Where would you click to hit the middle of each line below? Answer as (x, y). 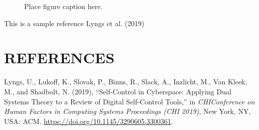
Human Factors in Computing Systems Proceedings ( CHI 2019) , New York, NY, (127, 111)
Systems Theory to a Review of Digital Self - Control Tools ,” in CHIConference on (129, 101)
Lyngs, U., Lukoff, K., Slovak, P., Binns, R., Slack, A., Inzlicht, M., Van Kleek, (126, 82)
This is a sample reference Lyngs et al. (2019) (74, 23)
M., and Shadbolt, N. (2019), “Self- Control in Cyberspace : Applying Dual (118, 91)
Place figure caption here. (63, 6)
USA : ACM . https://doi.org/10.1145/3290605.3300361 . (89, 121)
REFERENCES (59, 57)
